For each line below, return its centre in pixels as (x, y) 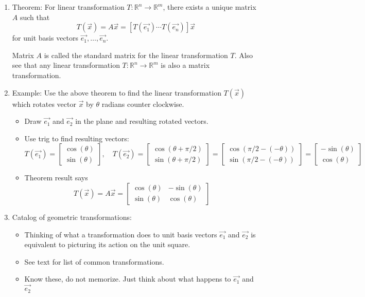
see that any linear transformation (66, 65)
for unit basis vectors (45, 38)
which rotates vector (44, 104)
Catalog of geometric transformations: (72, 217)
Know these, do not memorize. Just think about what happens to (128, 279)
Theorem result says (56, 178)
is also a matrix (185, 65)
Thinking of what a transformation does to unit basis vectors (121, 234)
